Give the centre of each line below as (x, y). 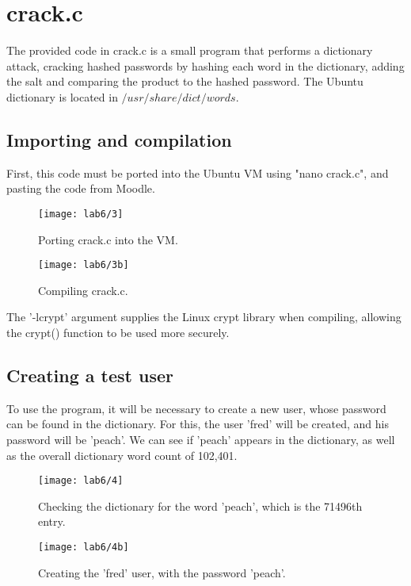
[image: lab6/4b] (84, 547)
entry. (52, 521)
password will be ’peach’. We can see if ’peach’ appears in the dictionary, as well (201, 439)
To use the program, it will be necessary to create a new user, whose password (196, 408)
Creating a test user (90, 375)
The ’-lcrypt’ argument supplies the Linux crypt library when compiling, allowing (204, 317)
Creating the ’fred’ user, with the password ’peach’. (162, 572)
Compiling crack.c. (83, 290)
